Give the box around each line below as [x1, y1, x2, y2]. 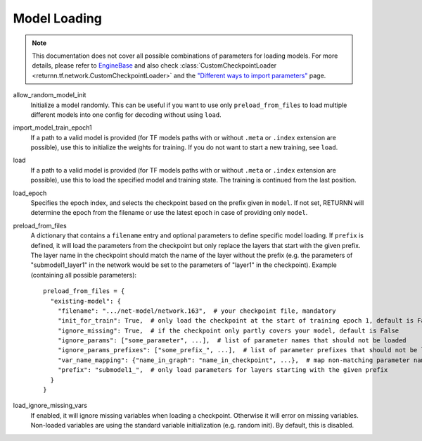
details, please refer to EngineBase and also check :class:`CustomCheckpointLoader [32, 61, 277, 70]
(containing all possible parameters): [30, 271, 137, 279]
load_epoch [13, 189, 47, 197]
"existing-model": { [50, 297, 122, 305]
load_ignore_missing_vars [13, 402, 88, 410]
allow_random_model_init [13, 91, 87, 99]
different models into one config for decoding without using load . [30, 110, 222, 119]
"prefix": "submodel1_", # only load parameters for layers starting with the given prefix [57, 366, 388, 374]
